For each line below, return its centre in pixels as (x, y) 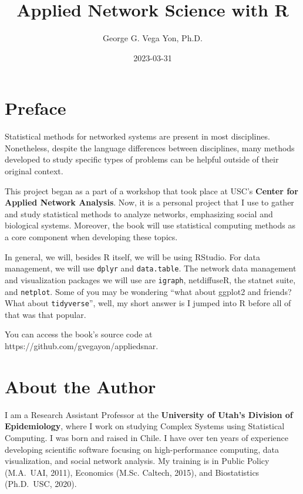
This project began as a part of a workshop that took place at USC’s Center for (151, 190)
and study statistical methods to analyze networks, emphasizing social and (139, 213)
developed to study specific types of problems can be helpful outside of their (142, 159)
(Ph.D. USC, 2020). (41, 484)
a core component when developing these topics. (91, 237)
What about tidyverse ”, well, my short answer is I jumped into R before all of (148, 303)
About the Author (80, 386)
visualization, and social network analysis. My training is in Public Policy (137, 461)
